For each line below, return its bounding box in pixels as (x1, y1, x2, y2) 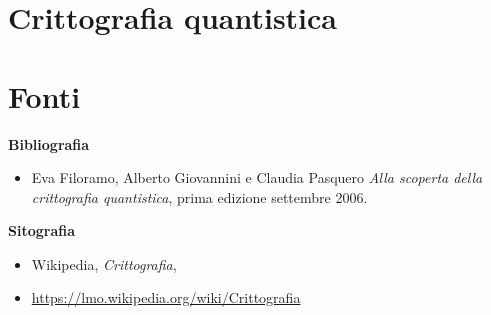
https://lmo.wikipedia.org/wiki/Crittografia (31, 287, 301, 308)
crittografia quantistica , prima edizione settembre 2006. (31, 186, 368, 207)
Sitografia (8, 220, 76, 241)
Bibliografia (8, 133, 90, 154)
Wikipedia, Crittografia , (31, 253, 177, 274)
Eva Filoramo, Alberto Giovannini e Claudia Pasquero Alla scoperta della (31, 167, 483, 188)
